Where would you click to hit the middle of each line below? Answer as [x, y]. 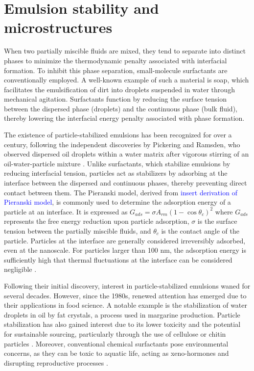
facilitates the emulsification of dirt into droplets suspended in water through [119, 89]
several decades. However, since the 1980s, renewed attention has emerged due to [125, 295]
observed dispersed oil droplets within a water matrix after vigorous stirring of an [127, 154]
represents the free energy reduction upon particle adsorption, [97, 221]
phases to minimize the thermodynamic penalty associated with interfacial [115, 60]
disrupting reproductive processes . [56, 362]
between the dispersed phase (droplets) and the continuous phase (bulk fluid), [121, 108]
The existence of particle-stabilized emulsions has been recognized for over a [118, 135]
